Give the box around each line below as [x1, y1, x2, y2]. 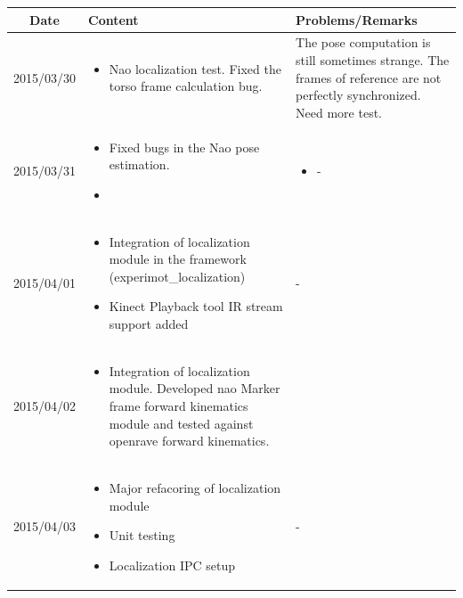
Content [88, 10, 139, 29]
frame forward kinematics [109, 397, 248, 414]
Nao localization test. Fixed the [109, 59, 281, 78]
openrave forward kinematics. [109, 431, 270, 450]
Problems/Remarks [296, 10, 418, 29]
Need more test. [296, 102, 382, 121]
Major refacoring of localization [109, 479, 281, 497]
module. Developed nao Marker [109, 379, 280, 397]
